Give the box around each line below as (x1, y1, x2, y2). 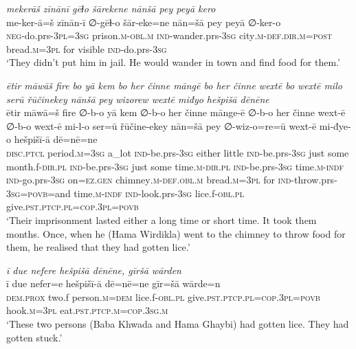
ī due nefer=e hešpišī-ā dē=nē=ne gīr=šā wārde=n (6, 276, 221, 291)
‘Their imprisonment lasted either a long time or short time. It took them (6, 212, 317, 227)
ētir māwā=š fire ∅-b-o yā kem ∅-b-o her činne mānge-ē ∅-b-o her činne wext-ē (6, 105, 346, 120)
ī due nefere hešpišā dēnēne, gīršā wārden (6, 262, 181, 277)
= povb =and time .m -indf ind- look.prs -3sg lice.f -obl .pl (20, 185, 244, 200)
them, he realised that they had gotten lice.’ (6, 240, 190, 254)
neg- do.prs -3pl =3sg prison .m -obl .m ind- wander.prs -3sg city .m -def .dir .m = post (6, 28, 333, 43)
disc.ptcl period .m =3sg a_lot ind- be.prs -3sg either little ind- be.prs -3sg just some (6, 145, 349, 159)
